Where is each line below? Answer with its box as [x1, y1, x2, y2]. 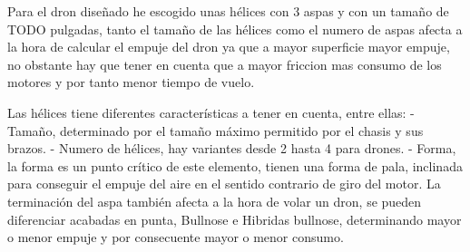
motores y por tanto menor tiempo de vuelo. [7, 73, 255, 92]
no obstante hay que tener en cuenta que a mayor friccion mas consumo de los [7, 54, 442, 73]
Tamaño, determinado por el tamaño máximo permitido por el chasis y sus [7, 121, 424, 140]
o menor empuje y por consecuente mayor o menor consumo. [7, 228, 344, 247]
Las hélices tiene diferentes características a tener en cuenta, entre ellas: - [7, 102, 415, 121]
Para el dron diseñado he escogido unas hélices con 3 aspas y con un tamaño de [7, 2, 449, 20]
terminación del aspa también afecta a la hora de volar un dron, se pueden [7, 191, 422, 210]
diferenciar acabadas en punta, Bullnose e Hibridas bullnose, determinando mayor [7, 209, 462, 228]
